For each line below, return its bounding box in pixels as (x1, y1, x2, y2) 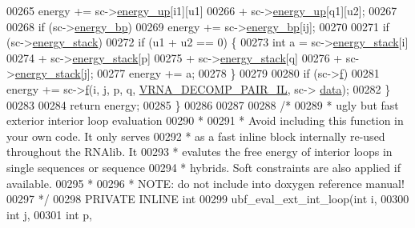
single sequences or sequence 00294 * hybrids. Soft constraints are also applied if (6, 158, 401, 175)
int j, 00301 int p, (6, 206, 92, 222)
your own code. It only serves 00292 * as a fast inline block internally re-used (6, 127, 385, 144)
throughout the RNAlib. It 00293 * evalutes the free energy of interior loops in (6, 143, 393, 160)
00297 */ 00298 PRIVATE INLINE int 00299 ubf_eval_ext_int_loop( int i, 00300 (6, 190, 409, 207)
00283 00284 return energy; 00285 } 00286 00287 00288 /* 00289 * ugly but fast (6, 96, 399, 113)
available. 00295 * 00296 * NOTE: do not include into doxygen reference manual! (6, 174, 405, 191)
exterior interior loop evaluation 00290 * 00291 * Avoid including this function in (6, 112, 404, 129)
